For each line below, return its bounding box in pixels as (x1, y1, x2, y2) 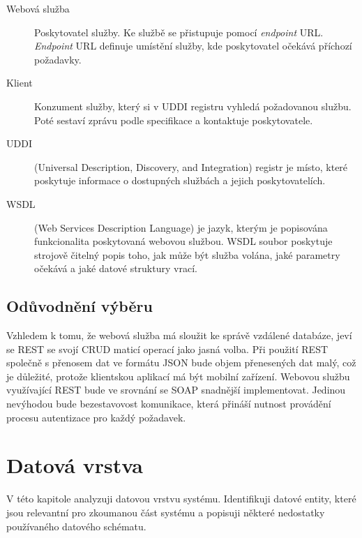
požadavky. (34, 52, 82, 66)
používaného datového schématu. (6, 518, 146, 533)
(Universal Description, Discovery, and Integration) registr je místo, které (34, 159, 348, 174)
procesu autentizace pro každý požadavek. (6, 410, 186, 424)
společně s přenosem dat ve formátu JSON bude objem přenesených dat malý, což (6, 355, 356, 370)
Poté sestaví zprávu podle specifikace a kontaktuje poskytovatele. (34, 112, 313, 127)
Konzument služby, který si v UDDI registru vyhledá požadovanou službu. (34, 98, 352, 113)
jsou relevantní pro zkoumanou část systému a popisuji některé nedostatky (6, 505, 325, 519)
